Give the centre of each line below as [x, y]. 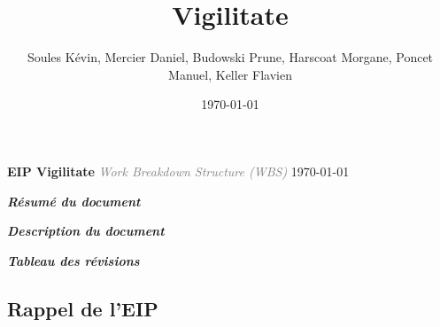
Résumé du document [74, 201]
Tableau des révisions [73, 260]
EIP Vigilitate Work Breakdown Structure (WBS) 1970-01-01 [178, 171]
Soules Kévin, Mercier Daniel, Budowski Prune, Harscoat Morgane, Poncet [230, 57]
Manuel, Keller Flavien [230, 74]
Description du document [86, 231]
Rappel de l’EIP [83, 308]
